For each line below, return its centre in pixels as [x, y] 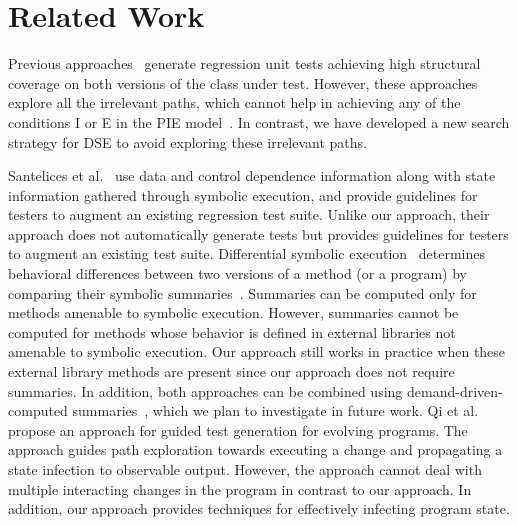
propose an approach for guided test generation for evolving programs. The [238, 429]
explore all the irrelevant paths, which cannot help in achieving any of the [234, 102]
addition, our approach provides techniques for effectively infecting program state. [259, 508]
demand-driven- [455, 390]
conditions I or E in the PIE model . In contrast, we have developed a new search [259, 121]
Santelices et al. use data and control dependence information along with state [252, 175]
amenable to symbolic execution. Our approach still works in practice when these [257, 351]
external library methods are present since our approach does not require [231, 371]
